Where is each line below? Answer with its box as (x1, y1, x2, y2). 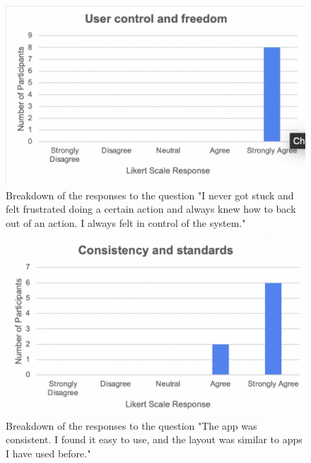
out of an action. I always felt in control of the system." (6, 216, 246, 230)
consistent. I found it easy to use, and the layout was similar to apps (6, 432, 303, 447)
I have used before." (6, 445, 91, 460)
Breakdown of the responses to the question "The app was (6, 418, 257, 433)
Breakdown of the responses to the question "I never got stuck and (6, 187, 294, 202)
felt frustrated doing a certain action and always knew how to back (6, 201, 296, 216)
